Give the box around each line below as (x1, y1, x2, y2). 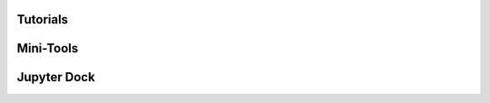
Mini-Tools (16, 41, 79, 56)
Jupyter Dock (16, 70, 95, 85)
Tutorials (16, 12, 68, 27)
